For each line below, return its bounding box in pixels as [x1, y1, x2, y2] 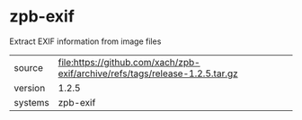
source [13, 61, 43, 73]
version [13, 81, 46, 94]
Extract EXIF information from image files [9, 36, 162, 47]
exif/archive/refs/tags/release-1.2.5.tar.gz [58, 67, 238, 80]
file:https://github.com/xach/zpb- [58, 56, 200, 68]
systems [13, 96, 49, 108]
